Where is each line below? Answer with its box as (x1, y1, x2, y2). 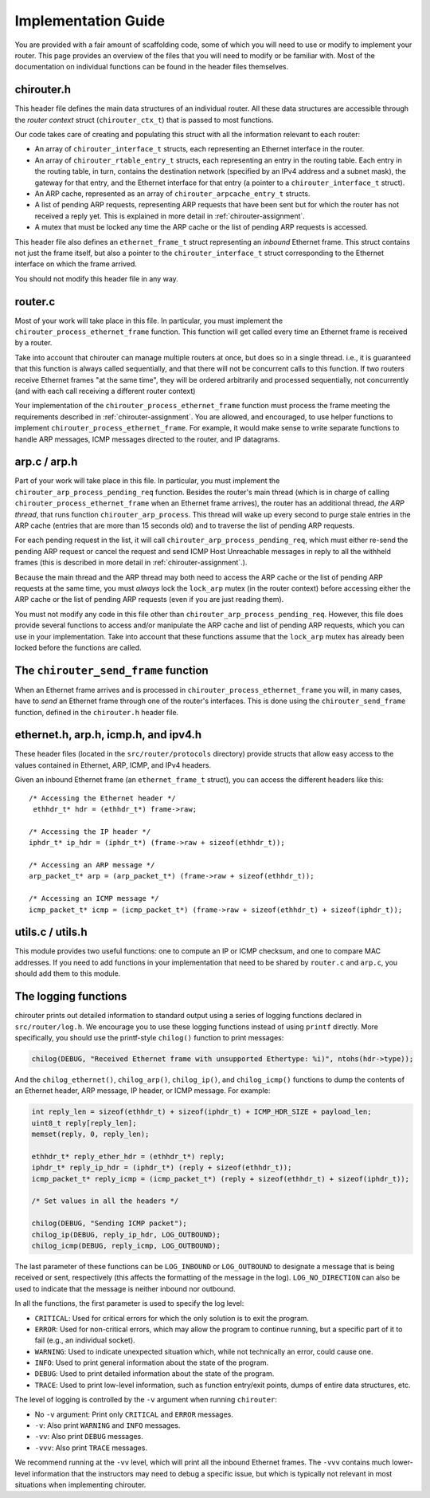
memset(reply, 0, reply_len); (31, 1130, 150, 1139)
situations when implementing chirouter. (14, 1480, 147, 1489)
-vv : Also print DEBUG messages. (34, 1432, 143, 1441)
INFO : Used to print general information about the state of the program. (34, 1358, 269, 1367)
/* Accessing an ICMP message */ (29, 894, 159, 903)
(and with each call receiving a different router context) (14, 386, 196, 395)
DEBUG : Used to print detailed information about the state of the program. (34, 1369, 275, 1378)
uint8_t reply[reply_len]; (31, 1119, 137, 1127)
